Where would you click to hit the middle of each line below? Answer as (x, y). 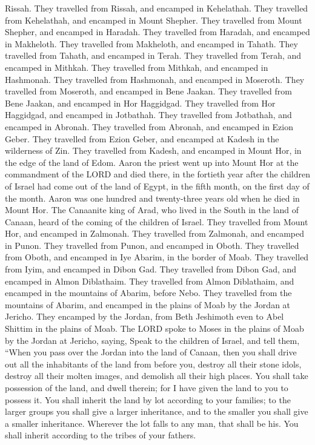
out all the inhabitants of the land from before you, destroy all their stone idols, (153, 364)
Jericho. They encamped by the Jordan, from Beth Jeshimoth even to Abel (144, 316)
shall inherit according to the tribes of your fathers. (101, 435)
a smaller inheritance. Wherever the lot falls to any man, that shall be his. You (152, 423)
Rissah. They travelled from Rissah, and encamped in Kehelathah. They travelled (157, 8)
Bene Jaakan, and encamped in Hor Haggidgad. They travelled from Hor (140, 103)
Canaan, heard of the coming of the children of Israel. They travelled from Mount (157, 221)
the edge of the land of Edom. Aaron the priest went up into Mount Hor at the (152, 162)
